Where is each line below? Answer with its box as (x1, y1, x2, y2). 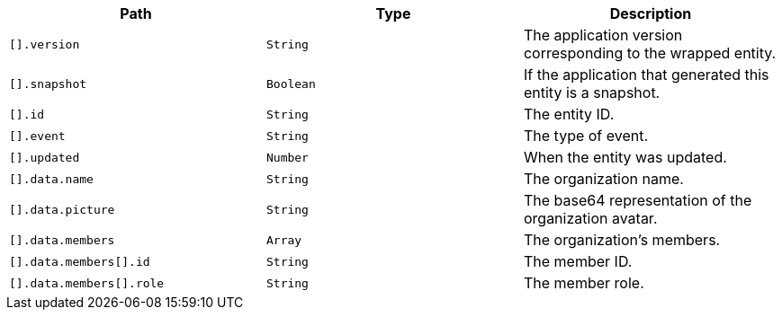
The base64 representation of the (523, 191, 752, 209)
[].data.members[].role (9, 276, 165, 290)
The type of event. (523, 127, 649, 145)
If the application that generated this (523, 66, 769, 84)
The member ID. (523, 252, 633, 270)
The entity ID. (523, 105, 615, 123)
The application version (523, 26, 683, 44)
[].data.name (9, 172, 94, 186)
